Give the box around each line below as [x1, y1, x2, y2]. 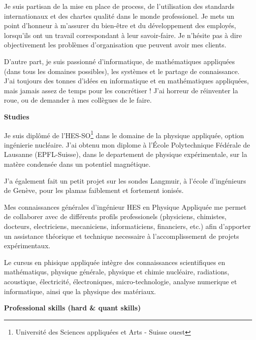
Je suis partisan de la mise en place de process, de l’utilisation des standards [4, 1, 235, 11]
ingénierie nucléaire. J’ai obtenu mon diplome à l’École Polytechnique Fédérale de [4, 139, 250, 150]
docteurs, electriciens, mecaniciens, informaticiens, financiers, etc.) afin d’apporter [4, 221, 251, 231]
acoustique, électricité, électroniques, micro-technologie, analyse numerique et [4, 276, 237, 286]
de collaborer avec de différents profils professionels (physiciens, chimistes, [4, 211, 226, 222]
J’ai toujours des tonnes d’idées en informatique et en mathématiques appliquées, [4, 76, 249, 86]
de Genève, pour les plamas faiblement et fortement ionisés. [4, 185, 184, 195]
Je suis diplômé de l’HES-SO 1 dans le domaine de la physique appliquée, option [4, 128, 244, 140]
